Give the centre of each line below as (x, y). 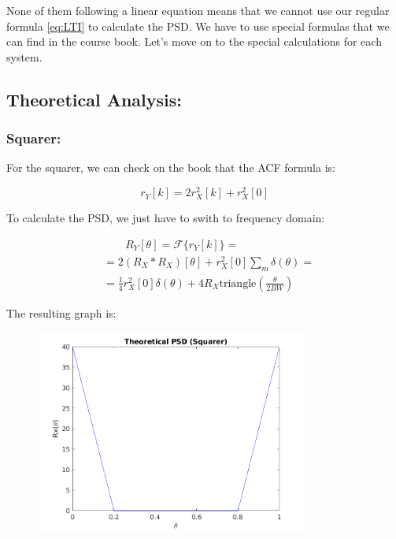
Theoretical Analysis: (94, 99)
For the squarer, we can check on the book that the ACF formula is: (171, 167)
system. (24, 56)
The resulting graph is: (61, 312)
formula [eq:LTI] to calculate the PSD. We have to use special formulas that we (198, 26)
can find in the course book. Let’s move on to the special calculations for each (194, 41)
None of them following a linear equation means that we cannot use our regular (198, 10)
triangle (238, 283)
